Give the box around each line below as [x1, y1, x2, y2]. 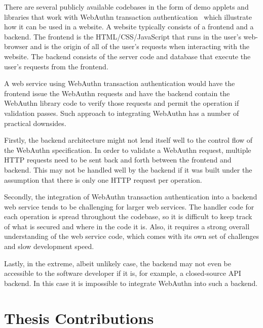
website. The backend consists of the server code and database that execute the [4, 51, 251, 61]
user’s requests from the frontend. [4, 61, 108, 71]
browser [4, 41, 28, 52]
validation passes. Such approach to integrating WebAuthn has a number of [4, 107, 239, 118]
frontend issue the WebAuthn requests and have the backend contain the [4, 88, 230, 98]
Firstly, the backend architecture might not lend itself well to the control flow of [4, 135, 253, 145]
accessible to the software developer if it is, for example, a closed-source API [4, 268, 241, 278]
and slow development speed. [4, 241, 94, 252]
